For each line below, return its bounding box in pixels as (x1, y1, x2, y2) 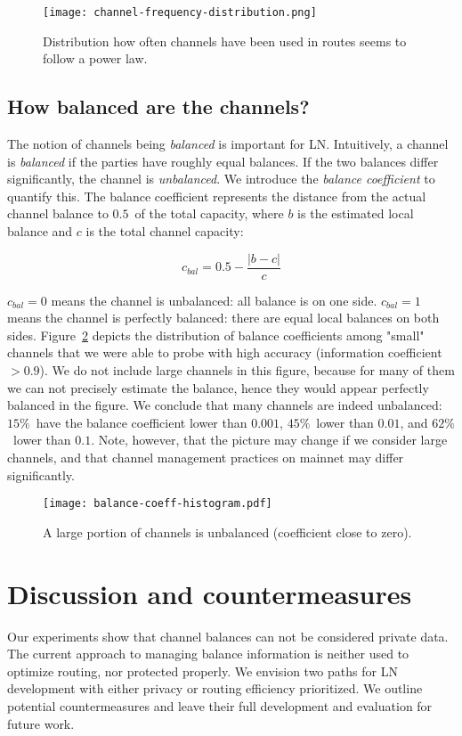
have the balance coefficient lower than (36, 413, 247, 431)
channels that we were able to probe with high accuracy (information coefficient (7, 343, 442, 362)
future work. (7, 714, 75, 732)
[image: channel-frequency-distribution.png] (43, 6, 317, 19)
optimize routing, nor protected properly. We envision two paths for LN (7, 661, 398, 680)
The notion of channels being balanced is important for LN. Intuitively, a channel (7, 135, 449, 153)
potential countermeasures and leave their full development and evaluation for (7, 696, 433, 715)
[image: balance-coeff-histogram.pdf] (43, 497, 272, 511)
